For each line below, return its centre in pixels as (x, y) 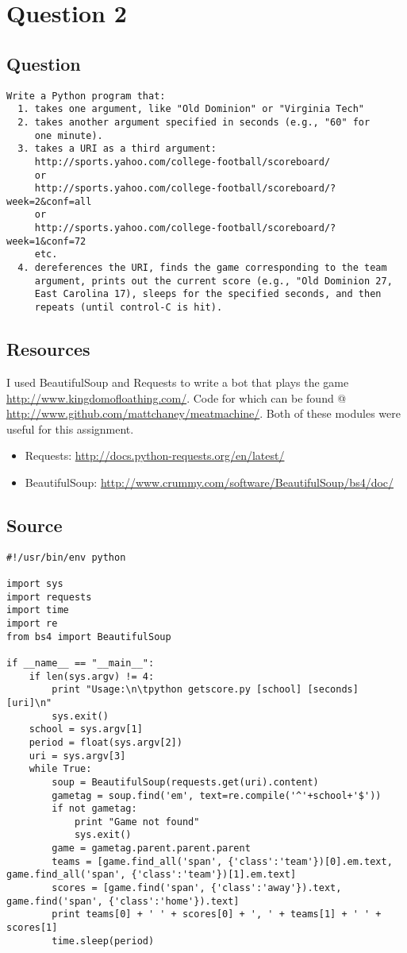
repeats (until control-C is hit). (129, 308)
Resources (48, 349)
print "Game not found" (137, 822)
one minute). (69, 135)
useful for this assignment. (70, 428)
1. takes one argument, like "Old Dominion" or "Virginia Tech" (191, 109)
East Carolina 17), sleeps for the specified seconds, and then (208, 294)
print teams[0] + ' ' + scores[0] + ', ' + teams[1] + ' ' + (217, 914)
